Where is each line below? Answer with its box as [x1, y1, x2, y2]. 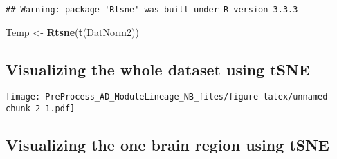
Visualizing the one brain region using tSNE [6, 134, 329, 156]
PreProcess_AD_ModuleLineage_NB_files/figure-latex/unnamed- [45, 92, 333, 102]
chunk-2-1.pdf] [6, 104, 75, 114]
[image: [6, 92, 41, 102]
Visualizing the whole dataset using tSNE [6, 58, 310, 79]
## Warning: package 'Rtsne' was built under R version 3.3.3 [6, 5, 298, 15]
